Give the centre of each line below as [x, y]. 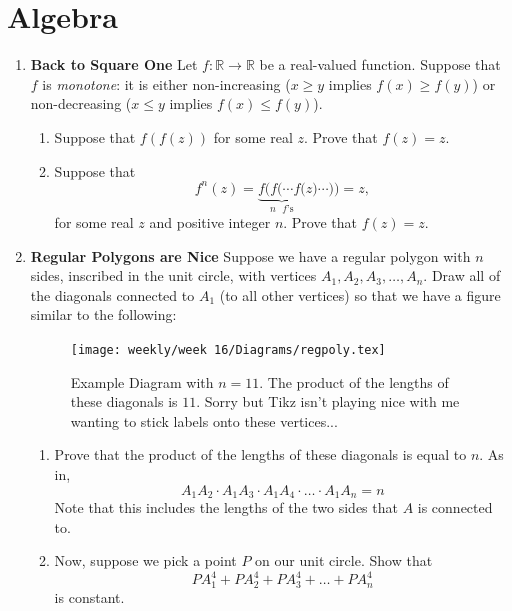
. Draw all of [462, 275]
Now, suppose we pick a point [145, 560]
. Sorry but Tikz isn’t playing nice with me [328, 401]
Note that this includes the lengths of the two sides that [226, 507]
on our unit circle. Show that [344, 560]
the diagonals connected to [112, 294]
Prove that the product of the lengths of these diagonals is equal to [260, 454]
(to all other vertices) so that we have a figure [360, 294]
